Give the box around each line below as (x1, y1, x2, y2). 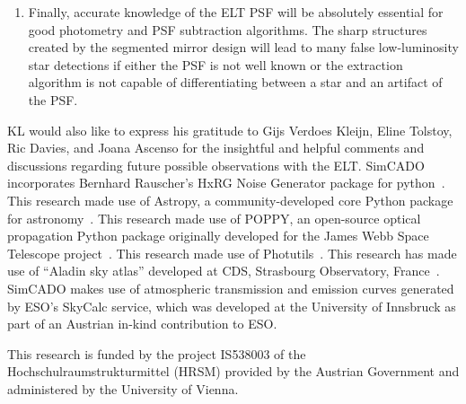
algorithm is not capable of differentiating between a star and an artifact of (28, 73, 443, 92)
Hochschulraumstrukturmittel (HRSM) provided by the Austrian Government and (7, 362, 460, 381)
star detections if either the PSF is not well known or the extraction (28, 55, 403, 74)
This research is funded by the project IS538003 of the (7, 344, 306, 363)
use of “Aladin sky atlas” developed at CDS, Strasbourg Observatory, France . (7, 261, 440, 280)
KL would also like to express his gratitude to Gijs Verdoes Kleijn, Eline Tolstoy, (7, 120, 453, 139)
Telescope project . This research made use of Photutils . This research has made (7, 243, 457, 262)
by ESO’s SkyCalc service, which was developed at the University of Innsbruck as (7, 296, 456, 315)
